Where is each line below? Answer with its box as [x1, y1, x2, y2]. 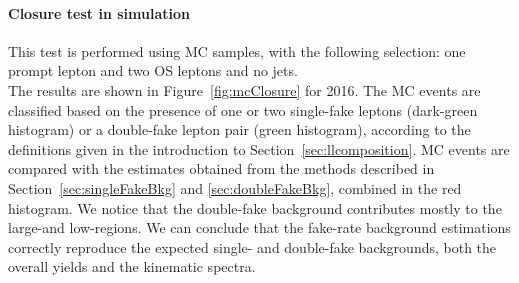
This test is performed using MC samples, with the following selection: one [8, 40, 466, 61]
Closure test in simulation [8, 2, 190, 23]
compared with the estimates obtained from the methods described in [8, 158, 435, 179]
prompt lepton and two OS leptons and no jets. [8, 60, 298, 81]
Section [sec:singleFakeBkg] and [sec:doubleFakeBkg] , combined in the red [8, 177, 462, 198]
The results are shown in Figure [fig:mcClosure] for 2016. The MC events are [8, 79, 481, 100]
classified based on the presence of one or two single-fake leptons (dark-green [8, 99, 478, 120]
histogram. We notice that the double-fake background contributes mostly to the [8, 197, 502, 218]
